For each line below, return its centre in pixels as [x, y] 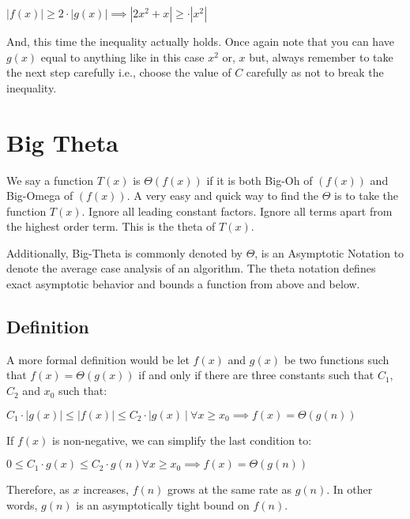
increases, [106, 489]
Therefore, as [38, 489]
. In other [350, 489]
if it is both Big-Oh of [260, 180]
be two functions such [337, 359]
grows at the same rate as [230, 489]
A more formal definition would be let [98, 359]
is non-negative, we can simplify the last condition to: [182, 440]
